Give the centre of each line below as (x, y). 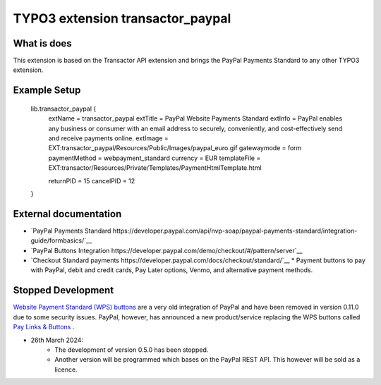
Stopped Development (64, 290)
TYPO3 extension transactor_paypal (122, 18)
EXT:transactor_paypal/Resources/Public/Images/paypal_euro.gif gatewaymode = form (175, 148)
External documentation (67, 214)
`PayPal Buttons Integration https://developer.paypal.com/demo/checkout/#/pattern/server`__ (167, 250)
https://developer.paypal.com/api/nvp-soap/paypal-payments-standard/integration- (235, 231)
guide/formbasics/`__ (61, 240)
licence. (66, 369)
